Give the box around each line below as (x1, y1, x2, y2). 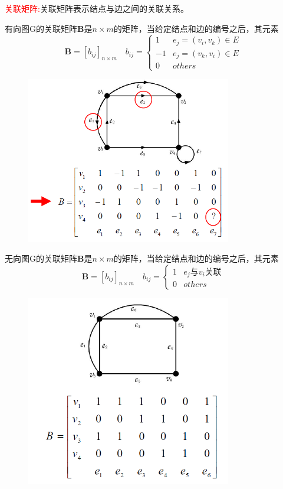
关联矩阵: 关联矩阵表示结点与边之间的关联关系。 (5, 2, 189, 14)
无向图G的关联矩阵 (5, 252, 77, 265)
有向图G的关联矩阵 (5, 22, 77, 34)
